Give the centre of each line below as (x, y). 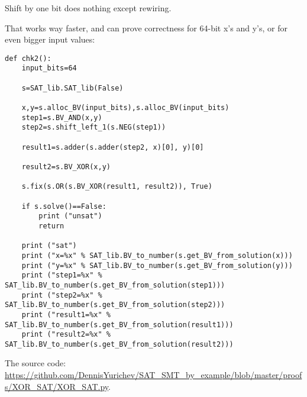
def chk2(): (28, 58)
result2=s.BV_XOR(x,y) (66, 167)
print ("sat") (49, 246)
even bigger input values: (50, 39)
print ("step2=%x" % (62, 295)
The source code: (35, 363)
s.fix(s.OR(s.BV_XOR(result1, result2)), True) (117, 187)
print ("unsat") (70, 216)
